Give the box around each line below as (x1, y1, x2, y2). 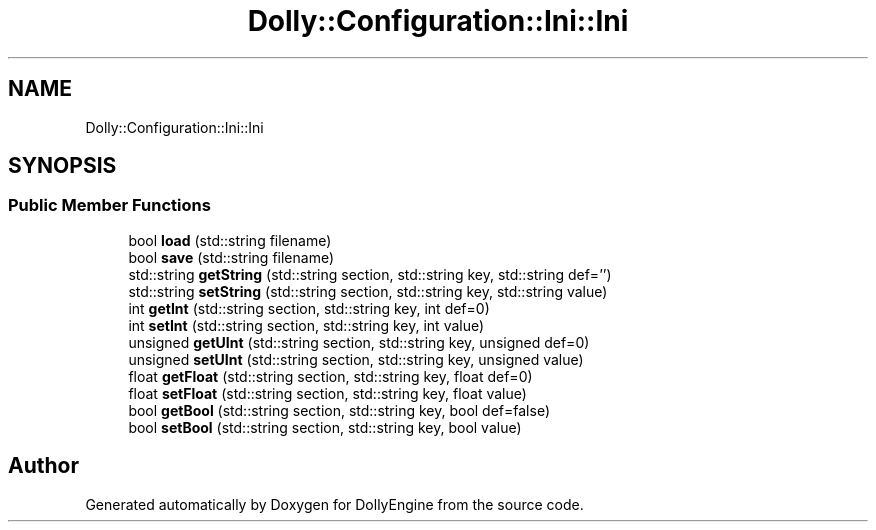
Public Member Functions (8, 195, 211, 216)
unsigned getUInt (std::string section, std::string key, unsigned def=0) (128, 333, 590, 351)
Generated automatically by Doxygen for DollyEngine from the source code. (85, 495, 584, 513)
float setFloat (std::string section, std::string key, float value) (128, 384, 527, 402)
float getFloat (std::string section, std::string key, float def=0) (128, 367, 533, 385)
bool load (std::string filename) (128, 231, 332, 249)
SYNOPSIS (8, 153, 117, 179)
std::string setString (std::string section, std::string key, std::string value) (128, 282, 608, 300)
